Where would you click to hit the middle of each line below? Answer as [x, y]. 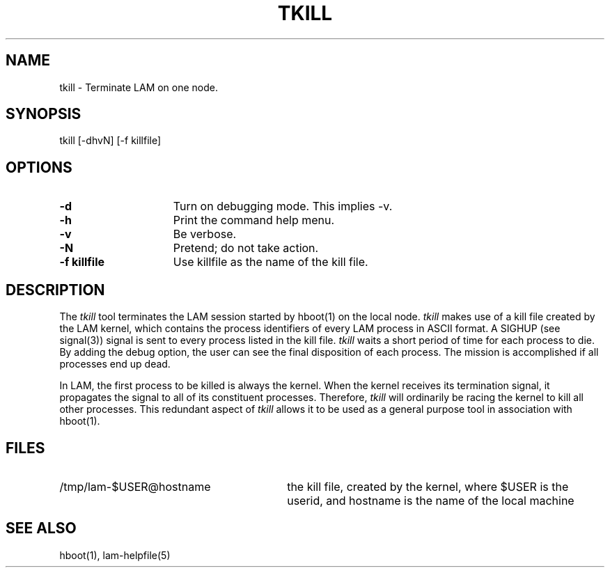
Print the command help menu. [254, 220]
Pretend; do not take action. [246, 248]
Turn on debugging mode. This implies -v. [283, 206]
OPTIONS [39, 167]
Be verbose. [205, 234]
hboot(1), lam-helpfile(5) [115, 555]
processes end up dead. [115, 364]
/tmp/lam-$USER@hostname [135, 486]
